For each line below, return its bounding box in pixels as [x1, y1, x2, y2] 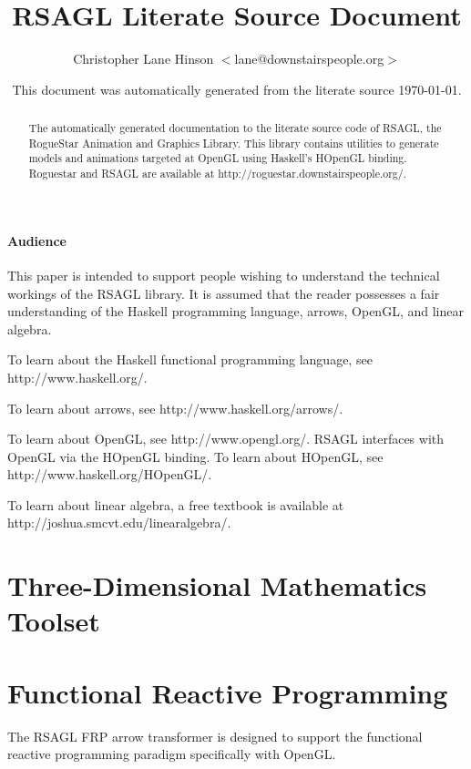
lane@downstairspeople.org [234, 49, 384, 68]
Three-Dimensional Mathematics [7, 567, 427, 604]
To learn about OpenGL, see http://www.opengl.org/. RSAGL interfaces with [7, 429, 445, 448]
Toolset [7, 602, 100, 640]
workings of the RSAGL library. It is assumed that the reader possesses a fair [7, 283, 440, 302]
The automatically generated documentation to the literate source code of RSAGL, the [28, 120, 442, 136]
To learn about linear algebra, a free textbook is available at [7, 495, 344, 514]
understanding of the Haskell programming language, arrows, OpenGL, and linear [7, 302, 464, 321]
